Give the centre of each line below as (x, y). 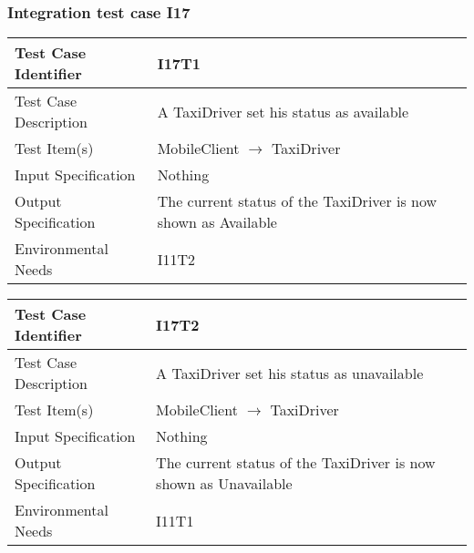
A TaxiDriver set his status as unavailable (290, 373)
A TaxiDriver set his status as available (283, 111)
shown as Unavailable (224, 484)
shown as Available (217, 222)
